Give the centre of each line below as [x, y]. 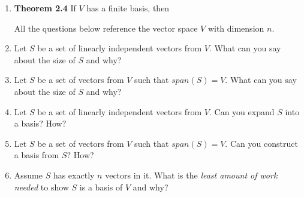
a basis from [37, 155]
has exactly [74, 175]
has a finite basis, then [128, 8]
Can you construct [264, 143]
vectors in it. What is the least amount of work [191, 175]
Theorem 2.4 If [45, 8]
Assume [28, 175]
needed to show [41, 187]
